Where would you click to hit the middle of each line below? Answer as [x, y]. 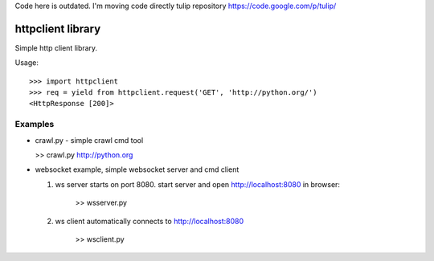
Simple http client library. [56, 47]
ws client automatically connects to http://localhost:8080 [149, 221]
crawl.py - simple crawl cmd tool [89, 140]
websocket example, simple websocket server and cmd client [137, 169]
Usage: [27, 63]
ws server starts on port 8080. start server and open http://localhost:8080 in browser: [198, 184]
